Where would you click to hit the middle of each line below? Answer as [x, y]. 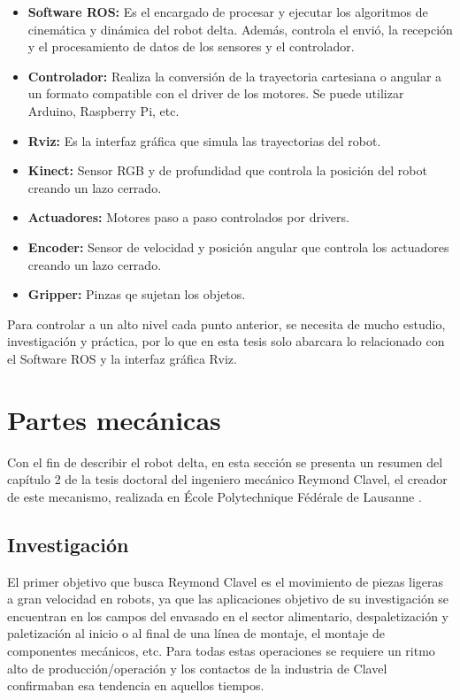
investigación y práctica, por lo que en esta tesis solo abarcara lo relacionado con [226, 341]
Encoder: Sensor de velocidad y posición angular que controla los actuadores [238, 246]
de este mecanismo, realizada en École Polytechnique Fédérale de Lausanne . [215, 496]
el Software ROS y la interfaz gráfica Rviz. [122, 358]
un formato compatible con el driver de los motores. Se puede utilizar [216, 93]
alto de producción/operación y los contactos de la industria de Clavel [197, 668]
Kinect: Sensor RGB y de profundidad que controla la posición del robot [227, 170]
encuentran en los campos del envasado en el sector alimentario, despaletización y [228, 615]
